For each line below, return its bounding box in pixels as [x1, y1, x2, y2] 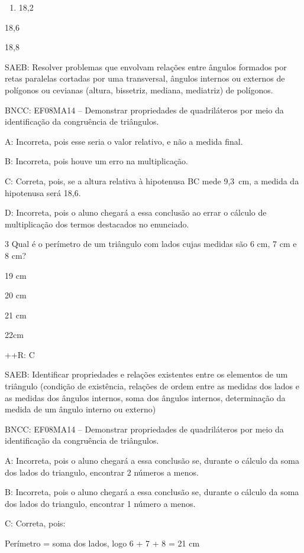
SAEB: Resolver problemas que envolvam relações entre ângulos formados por [5, 60, 287, 73]
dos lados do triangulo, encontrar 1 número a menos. [5, 497, 196, 509]
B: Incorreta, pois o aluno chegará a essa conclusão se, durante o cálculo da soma [5, 486, 299, 498]
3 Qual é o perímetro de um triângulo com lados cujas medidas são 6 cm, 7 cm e [5, 238, 297, 250]
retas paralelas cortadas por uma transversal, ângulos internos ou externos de [5, 72, 285, 84]
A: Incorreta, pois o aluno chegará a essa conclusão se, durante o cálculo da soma [5, 454, 299, 467]
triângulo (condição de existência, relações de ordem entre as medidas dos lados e [5, 380, 299, 392]
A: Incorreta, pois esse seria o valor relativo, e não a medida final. [5, 135, 243, 147]
